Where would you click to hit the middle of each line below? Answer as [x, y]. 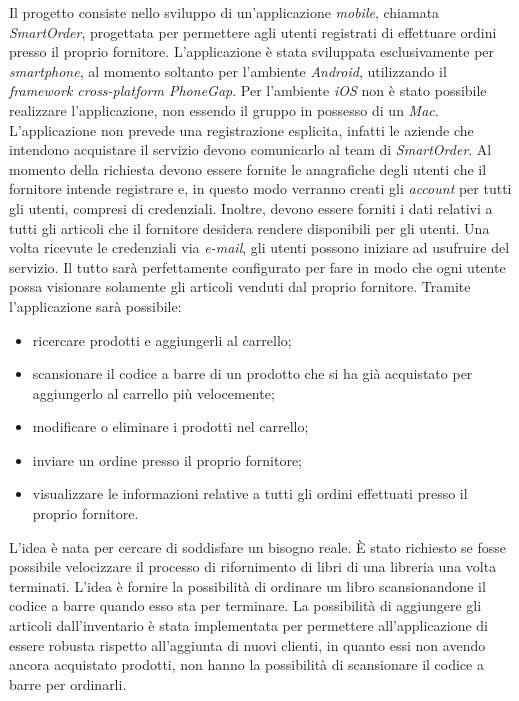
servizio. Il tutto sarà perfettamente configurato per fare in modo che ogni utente [257, 266]
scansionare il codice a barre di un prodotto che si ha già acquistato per [252, 373]
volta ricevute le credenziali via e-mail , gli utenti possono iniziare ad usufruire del [259, 247]
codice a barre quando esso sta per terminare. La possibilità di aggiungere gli [245, 605]
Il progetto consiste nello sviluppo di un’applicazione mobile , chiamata [224, 12]
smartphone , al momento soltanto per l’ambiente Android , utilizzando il [228, 70]
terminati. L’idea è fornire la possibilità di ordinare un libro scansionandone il [247, 585]
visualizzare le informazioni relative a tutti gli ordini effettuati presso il [250, 493]
